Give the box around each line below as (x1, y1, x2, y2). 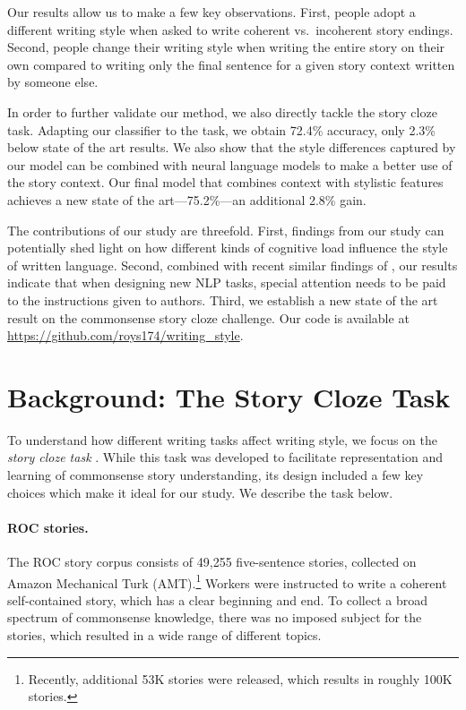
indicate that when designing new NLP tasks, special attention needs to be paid (7, 273, 446, 292)
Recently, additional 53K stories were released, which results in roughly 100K (28, 669, 453, 688)
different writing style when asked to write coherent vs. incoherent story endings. (7, 20, 453, 38)
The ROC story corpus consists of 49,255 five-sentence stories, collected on (7, 552, 417, 570)
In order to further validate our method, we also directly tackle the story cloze (7, 102, 437, 121)
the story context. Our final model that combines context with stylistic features (7, 173, 444, 192)
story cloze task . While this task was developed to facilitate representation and (7, 448, 443, 466)
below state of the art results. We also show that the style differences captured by (7, 138, 456, 157)
